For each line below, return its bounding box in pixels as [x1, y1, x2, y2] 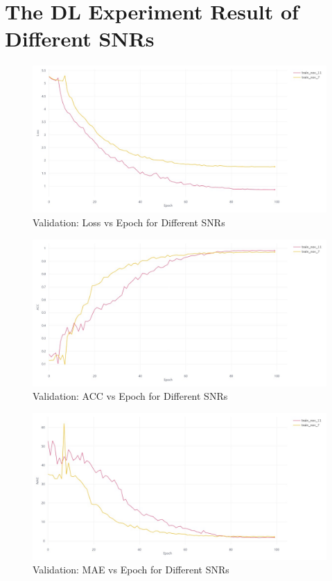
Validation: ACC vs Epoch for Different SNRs [33, 389, 228, 403]
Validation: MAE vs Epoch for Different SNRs [33, 562, 229, 577]
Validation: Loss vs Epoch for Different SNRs [33, 214, 225, 229]
